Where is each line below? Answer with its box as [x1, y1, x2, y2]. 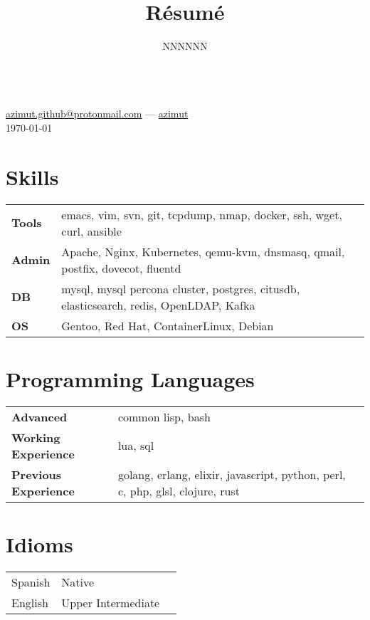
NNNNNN [162, 38, 208, 53]
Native [61, 573, 95, 590]
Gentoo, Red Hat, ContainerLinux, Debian [61, 317, 274, 334]
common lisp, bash [117, 408, 211, 425]
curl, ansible [61, 222, 122, 239]
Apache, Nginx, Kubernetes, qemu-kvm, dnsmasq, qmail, [61, 243, 345, 260]
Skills [6, 162, 59, 191]
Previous [11, 466, 62, 483]
